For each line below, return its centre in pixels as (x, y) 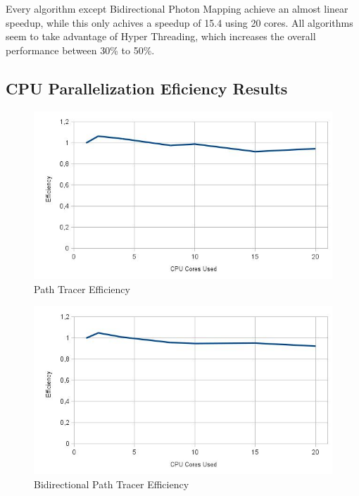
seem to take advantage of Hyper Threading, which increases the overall (161, 36)
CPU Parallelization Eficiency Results (147, 88)
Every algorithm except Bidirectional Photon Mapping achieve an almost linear (177, 8)
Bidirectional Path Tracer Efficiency (112, 484)
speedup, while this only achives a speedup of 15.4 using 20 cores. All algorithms (179, 22)
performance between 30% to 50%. (80, 50)
